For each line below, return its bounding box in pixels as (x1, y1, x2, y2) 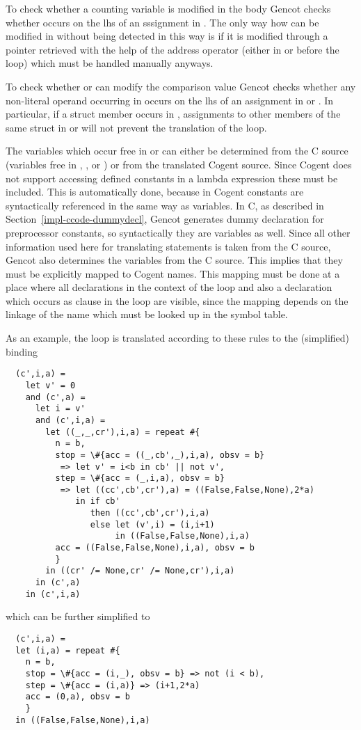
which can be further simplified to (6, 609, 150, 624)
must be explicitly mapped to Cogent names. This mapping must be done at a (6, 266, 340, 280)
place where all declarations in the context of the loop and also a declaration (6, 280, 332, 294)
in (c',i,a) (25, 589, 81, 599)
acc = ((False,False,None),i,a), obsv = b (55, 543, 255, 553)
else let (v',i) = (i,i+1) (90, 519, 215, 530)
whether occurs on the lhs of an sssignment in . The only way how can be (6, 15, 319, 29)
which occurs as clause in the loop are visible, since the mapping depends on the (6, 293, 348, 308)
